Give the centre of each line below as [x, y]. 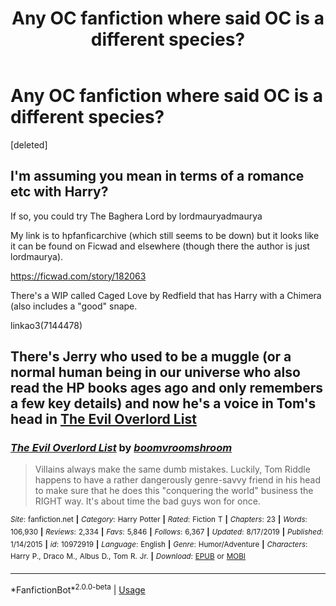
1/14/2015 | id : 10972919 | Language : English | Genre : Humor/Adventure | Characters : [159, 544]
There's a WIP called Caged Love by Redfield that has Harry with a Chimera [166, 295]
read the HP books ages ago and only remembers [167, 388]
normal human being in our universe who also [155, 372]
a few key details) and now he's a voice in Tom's [163, 403]
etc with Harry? [59, 192]
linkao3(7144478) [46, 325]
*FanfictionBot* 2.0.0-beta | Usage [78, 589]
